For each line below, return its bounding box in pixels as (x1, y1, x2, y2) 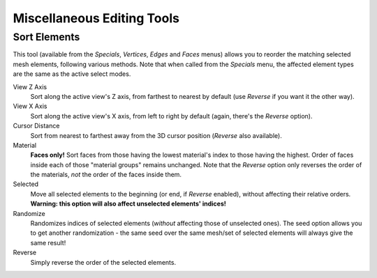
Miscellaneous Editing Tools (13, 10, 179, 26)
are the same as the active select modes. (13, 70, 131, 78)
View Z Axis (13, 82, 47, 91)
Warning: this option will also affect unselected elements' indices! (30, 199, 227, 208)
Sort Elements (13, 31, 80, 43)
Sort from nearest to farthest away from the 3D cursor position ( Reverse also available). (30, 131, 282, 139)
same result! (30, 238, 66, 247)
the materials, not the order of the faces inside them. (30, 171, 182, 179)
